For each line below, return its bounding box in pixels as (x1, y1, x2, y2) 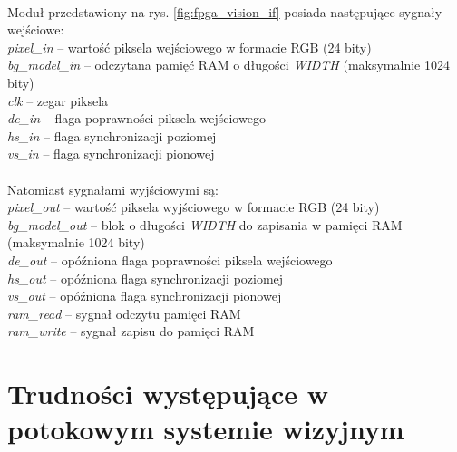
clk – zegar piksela (7, 91, 109, 110)
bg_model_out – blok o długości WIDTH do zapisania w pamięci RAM (7, 215, 403, 234)
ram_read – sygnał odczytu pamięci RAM (7, 303, 241, 322)
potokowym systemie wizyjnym (7, 410, 404, 447)
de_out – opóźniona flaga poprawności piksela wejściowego (7, 250, 333, 269)
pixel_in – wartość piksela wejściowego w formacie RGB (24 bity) (7, 37, 372, 56)
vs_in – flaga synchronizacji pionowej (7, 144, 215, 163)
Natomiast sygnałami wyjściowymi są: (7, 179, 219, 198)
